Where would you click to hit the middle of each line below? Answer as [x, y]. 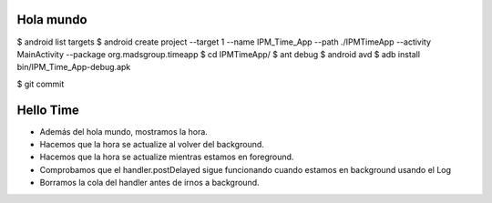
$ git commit [41, 84]
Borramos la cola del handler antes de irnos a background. [149, 183]
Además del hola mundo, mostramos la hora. [124, 131]
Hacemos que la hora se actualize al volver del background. [152, 144]
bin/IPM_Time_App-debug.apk [74, 67]
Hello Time [48, 110]
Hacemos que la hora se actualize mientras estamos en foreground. [167, 157]
